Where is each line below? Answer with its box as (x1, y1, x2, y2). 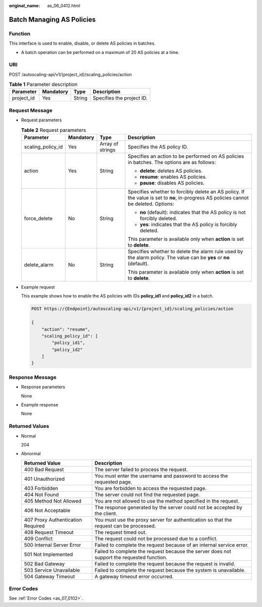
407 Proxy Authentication (24, 516, 82, 523)
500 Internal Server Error (24, 541, 81, 548)
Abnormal (21, 451, 41, 457)
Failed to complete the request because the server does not (95, 548, 231, 555)
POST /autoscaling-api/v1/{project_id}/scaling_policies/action (9, 71, 132, 77)
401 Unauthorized (24, 476, 65, 482)
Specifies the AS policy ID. (128, 143, 188, 150)
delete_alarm (24, 261, 53, 268)
